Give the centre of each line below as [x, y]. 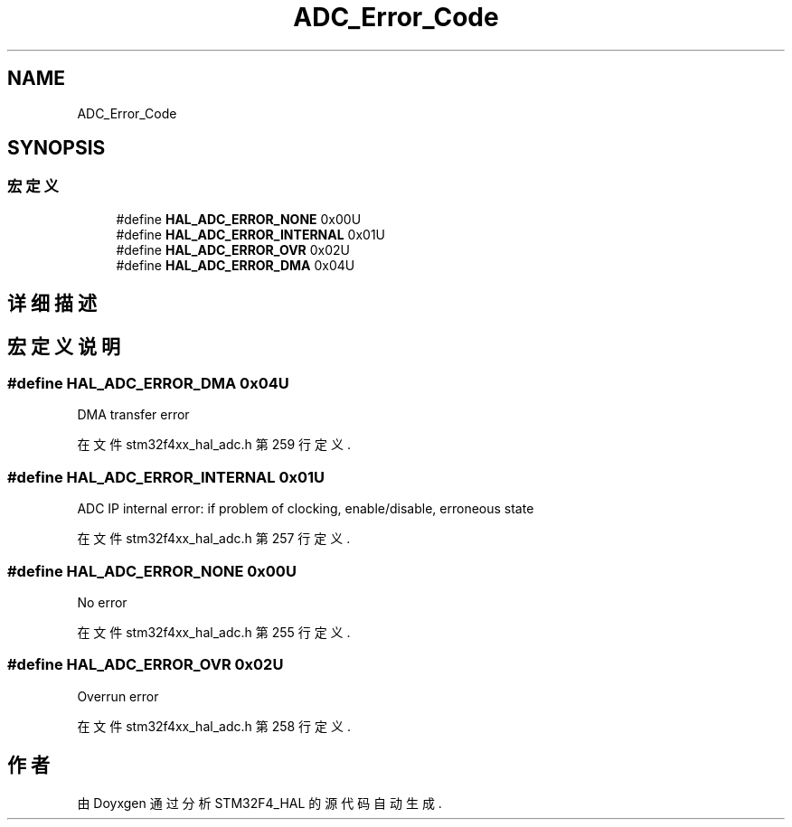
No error [102, 602]
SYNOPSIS [57, 148]
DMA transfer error [133, 415]
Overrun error [118, 696]
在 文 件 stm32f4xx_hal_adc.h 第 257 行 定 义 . [214, 539]
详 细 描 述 [52, 304]
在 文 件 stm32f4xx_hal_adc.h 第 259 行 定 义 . [214, 445]
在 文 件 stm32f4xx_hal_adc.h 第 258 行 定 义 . [214, 726]
